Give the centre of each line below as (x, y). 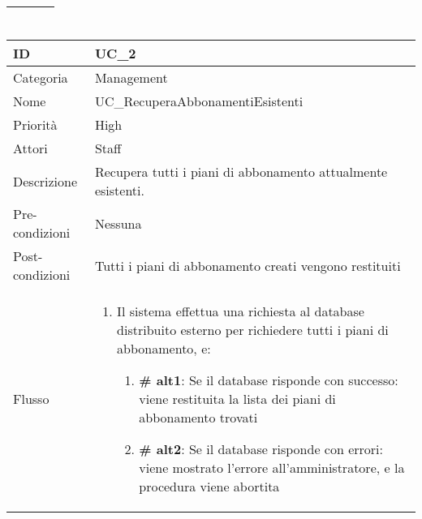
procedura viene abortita (209, 486)
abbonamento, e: (164, 348)
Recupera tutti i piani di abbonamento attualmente (241, 172)
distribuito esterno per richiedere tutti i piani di (253, 330)
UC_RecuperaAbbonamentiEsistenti (199, 101)
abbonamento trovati (198, 417)
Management (131, 77)
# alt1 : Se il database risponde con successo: (269, 380)
